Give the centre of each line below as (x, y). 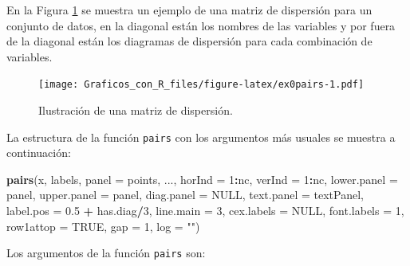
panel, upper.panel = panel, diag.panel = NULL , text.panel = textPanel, (185, 195)
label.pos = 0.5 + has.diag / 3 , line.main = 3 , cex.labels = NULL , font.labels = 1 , (205, 211)
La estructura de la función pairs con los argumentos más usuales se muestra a (201, 137)
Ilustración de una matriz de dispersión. (136, 110)
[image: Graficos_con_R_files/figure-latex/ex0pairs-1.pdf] (201, 85)
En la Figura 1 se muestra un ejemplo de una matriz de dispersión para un (189, 10)
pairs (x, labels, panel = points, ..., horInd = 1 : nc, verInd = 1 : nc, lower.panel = (202, 179)
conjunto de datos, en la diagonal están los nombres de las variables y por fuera (201, 25)
